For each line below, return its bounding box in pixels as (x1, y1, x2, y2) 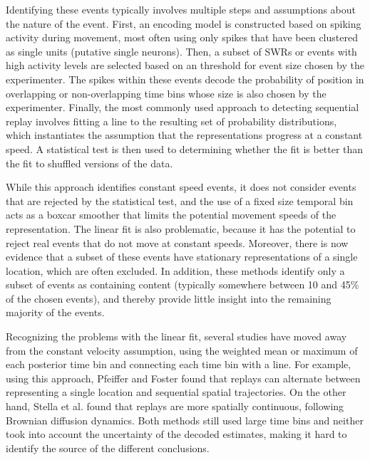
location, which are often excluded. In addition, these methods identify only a (6, 263, 345, 278)
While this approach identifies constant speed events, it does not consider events (6, 179, 356, 194)
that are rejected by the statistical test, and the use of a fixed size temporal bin (6, 193, 354, 208)
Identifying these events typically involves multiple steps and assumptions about (6, 2, 356, 16)
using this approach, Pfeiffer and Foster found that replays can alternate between (6, 370, 361, 385)
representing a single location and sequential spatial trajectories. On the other (6, 385, 346, 399)
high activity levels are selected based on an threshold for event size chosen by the (6, 58, 364, 73)
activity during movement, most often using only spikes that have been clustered (6, 30, 358, 45)
